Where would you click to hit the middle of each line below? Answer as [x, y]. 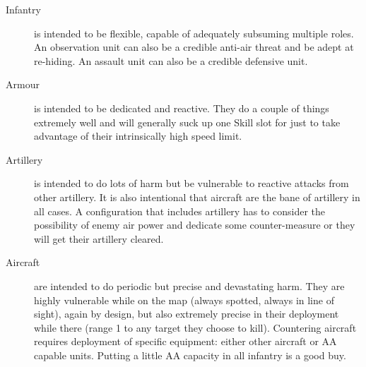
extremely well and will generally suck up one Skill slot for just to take [187, 122]
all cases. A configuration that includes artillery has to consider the [179, 211]
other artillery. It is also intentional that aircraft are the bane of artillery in [197, 197]
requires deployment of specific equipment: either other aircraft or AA [185, 341]
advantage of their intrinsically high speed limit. [138, 136]
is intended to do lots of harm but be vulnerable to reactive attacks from [191, 183]
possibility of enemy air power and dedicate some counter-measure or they [195, 225]
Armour [23, 84]
